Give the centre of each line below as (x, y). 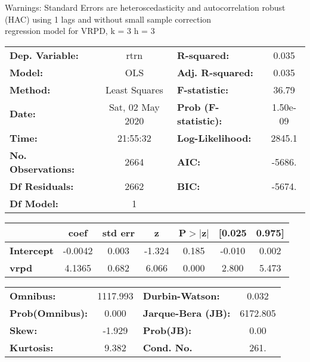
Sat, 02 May (134, 107)
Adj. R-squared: (215, 72)
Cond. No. (168, 347)
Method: (30, 89)
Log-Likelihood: (214, 138)
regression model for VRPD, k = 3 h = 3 (80, 31)
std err (118, 232)
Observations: (42, 168)
